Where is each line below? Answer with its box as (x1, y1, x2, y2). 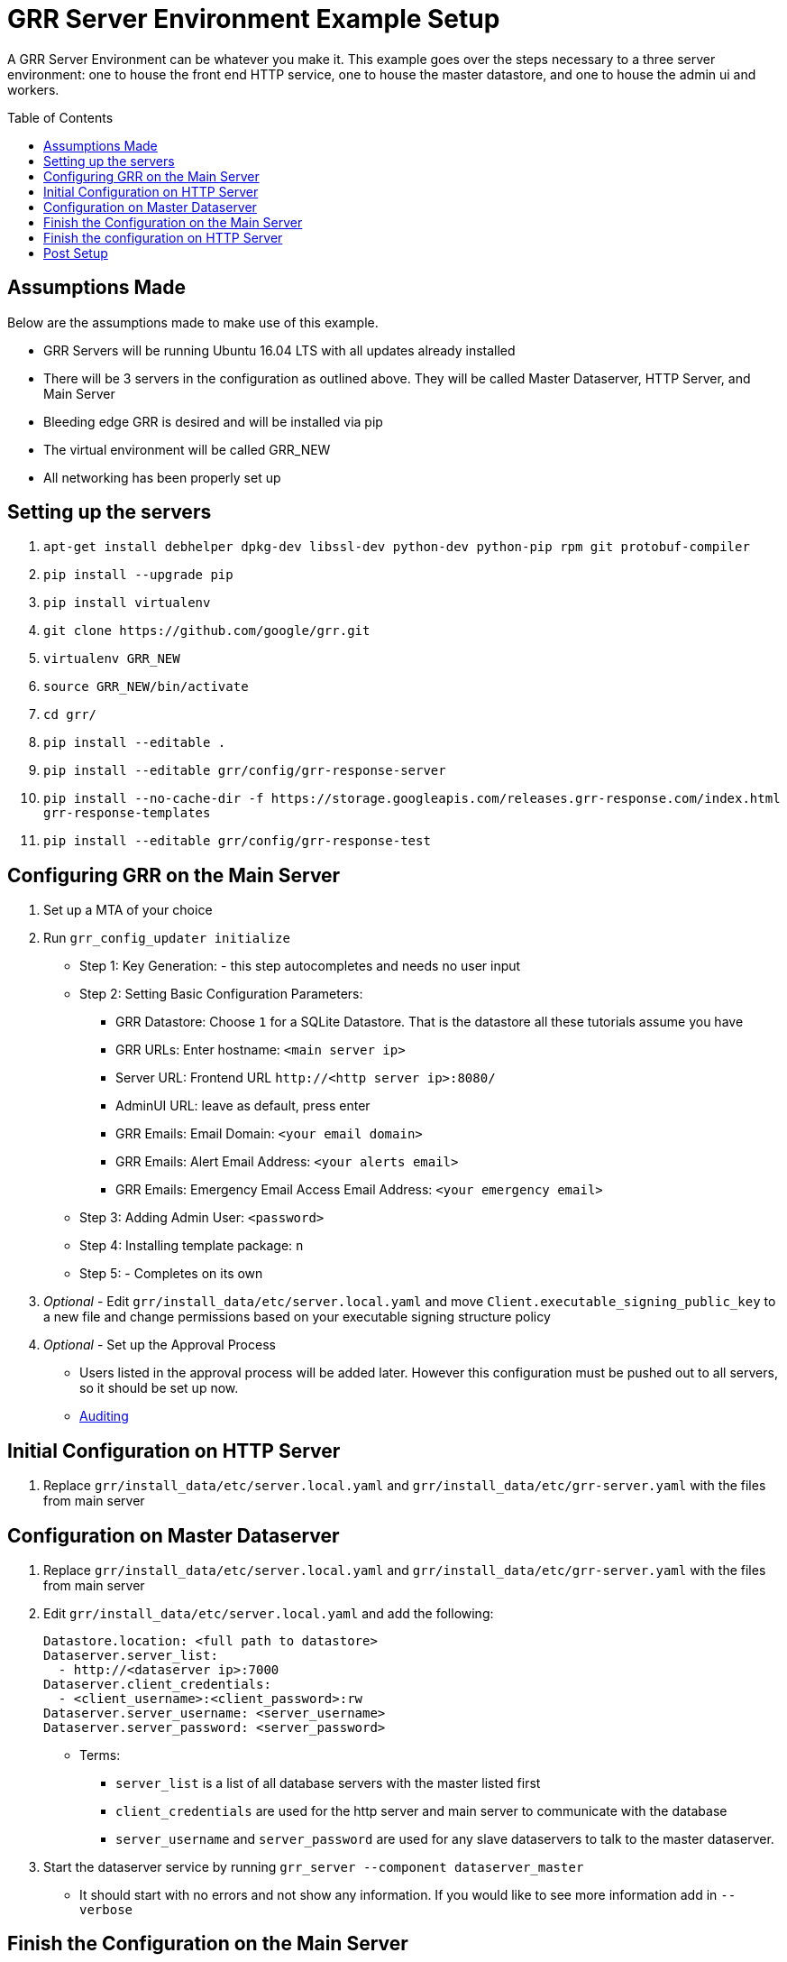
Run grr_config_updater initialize (43, 930, 290, 946)
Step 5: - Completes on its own (79, 1266, 263, 1282)
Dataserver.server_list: (43, 1647, 218, 1663)
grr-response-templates (43, 806, 211, 821)
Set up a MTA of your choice (43, 902, 213, 918)
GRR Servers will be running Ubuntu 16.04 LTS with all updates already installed (43, 342, 516, 358)
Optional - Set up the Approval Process (43, 1337, 276, 1353)
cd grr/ (43, 707, 97, 723)
